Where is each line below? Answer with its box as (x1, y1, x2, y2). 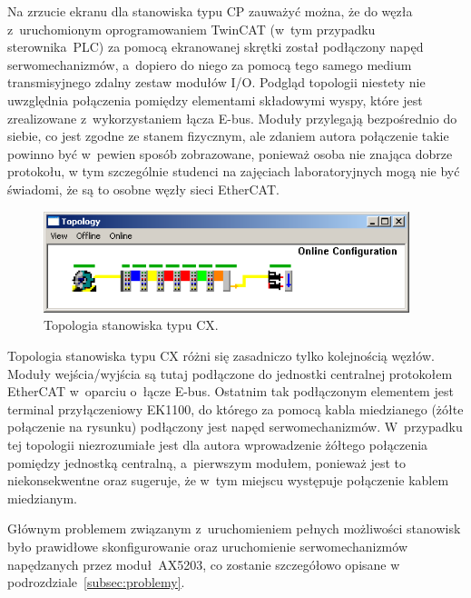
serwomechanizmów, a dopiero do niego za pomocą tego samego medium (7, 55, 412, 74)
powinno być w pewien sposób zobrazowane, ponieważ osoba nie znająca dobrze (7, 144, 453, 163)
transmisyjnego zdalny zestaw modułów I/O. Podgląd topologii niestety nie (7, 73, 426, 92)
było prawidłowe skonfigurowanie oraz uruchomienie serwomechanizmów (7, 536, 407, 555)
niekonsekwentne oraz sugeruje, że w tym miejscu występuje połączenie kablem (7, 471, 449, 490)
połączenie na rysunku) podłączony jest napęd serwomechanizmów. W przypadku (7, 417, 463, 436)
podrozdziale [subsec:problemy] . (7, 573, 185, 592)
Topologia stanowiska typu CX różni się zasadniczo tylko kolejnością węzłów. (7, 346, 435, 364)
